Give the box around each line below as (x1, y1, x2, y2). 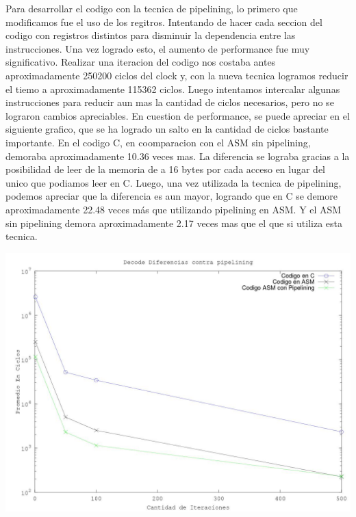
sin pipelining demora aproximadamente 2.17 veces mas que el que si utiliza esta (5, 215, 342, 230)
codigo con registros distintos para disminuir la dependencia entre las (5, 28, 296, 42)
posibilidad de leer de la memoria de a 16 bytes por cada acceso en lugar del (5, 162, 326, 176)
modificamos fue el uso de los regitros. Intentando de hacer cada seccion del (5, 14, 322, 29)
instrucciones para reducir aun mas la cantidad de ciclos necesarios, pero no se (5, 95, 334, 109)
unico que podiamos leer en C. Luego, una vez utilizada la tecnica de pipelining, (5, 175, 342, 189)
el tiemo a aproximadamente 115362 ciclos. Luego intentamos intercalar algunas (5, 81, 340, 96)
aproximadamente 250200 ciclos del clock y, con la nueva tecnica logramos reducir (5, 68, 348, 82)
